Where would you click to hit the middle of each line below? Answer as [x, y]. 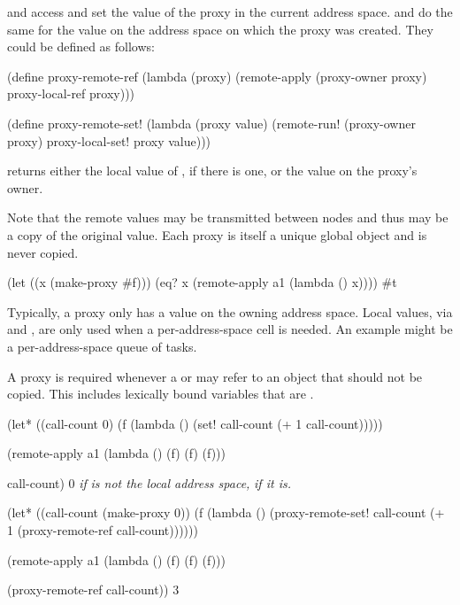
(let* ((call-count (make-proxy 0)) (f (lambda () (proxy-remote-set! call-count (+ [226, 512]
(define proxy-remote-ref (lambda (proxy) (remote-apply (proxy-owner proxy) [217, 76]
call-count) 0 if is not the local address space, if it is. [149, 482]
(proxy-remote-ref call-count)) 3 [93, 589]
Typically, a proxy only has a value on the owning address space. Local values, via [230, 311]
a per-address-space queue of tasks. [102, 346]
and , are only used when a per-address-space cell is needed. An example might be [230, 329]
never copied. [43, 252]
